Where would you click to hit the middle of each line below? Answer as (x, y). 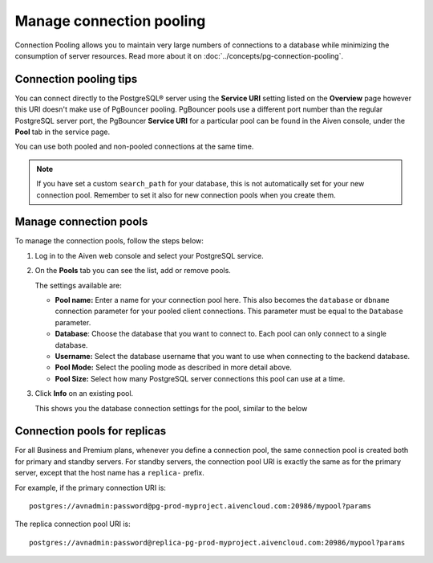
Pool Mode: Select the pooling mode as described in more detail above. (174, 367)
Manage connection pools (81, 222)
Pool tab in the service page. (63, 132)
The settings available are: (78, 285)
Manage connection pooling (110, 21)
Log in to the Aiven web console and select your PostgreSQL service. (149, 255)
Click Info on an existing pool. (84, 394)
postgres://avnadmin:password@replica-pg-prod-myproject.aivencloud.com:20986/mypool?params (217, 543)
